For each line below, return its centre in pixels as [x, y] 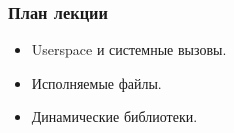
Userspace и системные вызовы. [129, 49]
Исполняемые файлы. [96, 82]
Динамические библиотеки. [114, 116]
